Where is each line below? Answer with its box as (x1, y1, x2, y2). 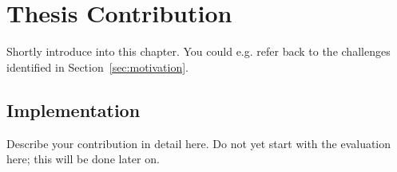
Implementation (6, 97, 141, 122)
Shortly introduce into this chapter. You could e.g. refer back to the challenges (6, 43, 391, 60)
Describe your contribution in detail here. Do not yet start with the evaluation (6, 135, 391, 151)
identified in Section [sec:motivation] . (6, 58, 189, 75)
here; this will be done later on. (6, 150, 160, 167)
